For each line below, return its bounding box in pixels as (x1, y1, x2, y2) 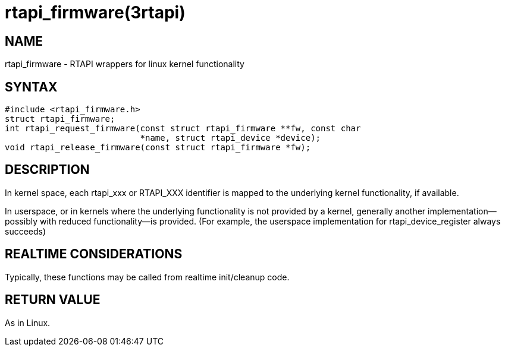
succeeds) (5, 226, 46, 236)
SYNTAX (5, 79, 58, 94)
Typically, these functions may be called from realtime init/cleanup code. (5, 271, 290, 282)
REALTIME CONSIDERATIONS (5, 246, 183, 262)
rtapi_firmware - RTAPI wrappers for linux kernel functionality (5, 59, 244, 69)
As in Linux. (5, 317, 51, 328)
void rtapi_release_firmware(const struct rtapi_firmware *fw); (5, 143, 311, 153)
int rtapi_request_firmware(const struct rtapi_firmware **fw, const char (5, 124, 361, 134)
